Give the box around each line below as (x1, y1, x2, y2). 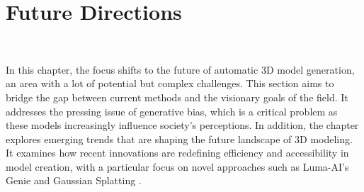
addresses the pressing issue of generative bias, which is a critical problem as (6, 103, 338, 118)
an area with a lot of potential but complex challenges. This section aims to (6, 76, 334, 91)
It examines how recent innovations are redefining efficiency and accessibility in (6, 145, 349, 160)
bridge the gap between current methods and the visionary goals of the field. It (6, 89, 348, 104)
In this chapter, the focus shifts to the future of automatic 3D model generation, (6, 62, 355, 77)
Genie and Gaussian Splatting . (6, 173, 142, 188)
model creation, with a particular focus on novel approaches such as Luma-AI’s (6, 159, 349, 174)
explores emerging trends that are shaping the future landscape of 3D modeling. (6, 131, 353, 146)
